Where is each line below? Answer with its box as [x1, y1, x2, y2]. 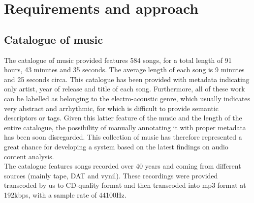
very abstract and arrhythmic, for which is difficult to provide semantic [4, 103, 219, 113]
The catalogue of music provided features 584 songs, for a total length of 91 [4, 55, 232, 65]
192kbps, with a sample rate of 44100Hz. [4, 189, 127, 200]
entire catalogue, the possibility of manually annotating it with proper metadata [4, 122, 246, 132]
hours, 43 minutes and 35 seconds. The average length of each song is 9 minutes [4, 64, 245, 75]
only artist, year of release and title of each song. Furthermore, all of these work [4, 84, 245, 94]
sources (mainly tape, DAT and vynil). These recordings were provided [4, 170, 218, 180]
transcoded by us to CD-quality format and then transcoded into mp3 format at [4, 180, 246, 190]
